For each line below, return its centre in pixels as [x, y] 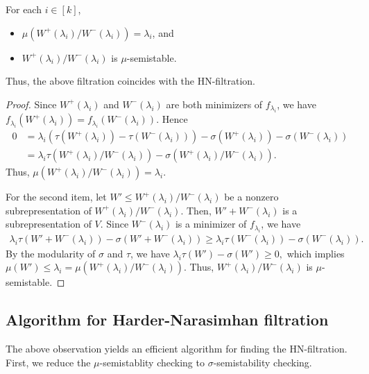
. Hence [172, 119]
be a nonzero [251, 197]
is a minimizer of [211, 224]
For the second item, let [56, 197]
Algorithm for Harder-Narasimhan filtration [167, 320]
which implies [316, 253]
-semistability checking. [263, 362]
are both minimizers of [214, 104]
